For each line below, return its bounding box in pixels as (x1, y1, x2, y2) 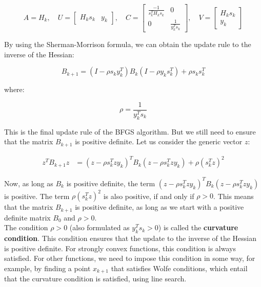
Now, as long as (4, 178, 53, 188)
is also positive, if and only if (103, 190, 194, 201)
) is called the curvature (158, 222, 238, 233)
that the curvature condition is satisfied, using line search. (4, 273, 187, 284)
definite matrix (4, 212, 51, 223)
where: (4, 84, 25, 95)
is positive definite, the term (66, 178, 155, 188)
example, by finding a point (4, 262, 91, 273)
